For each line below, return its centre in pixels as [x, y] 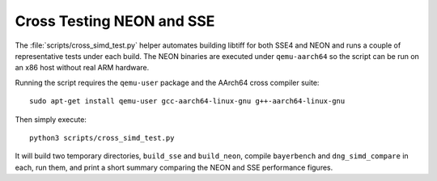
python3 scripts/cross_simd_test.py [102, 138]
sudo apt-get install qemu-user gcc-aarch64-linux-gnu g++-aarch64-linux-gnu [187, 101]
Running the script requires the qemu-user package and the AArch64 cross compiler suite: [167, 82]
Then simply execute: [51, 119]
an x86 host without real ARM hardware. [82, 68]
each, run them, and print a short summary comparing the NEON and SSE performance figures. [174, 167]
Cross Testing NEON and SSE [115, 21]
